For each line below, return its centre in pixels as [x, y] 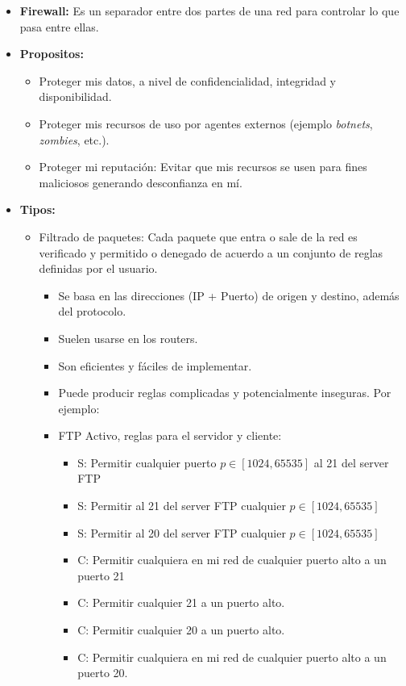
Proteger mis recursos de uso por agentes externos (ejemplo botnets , [206, 123]
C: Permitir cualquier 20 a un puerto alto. [181, 630]
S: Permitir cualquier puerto [147, 462]
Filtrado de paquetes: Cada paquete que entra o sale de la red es [198, 236]
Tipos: [37, 209]
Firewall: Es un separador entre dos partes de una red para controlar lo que [209, 10]
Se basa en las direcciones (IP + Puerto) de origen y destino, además [229, 295]
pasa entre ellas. [59, 26]
